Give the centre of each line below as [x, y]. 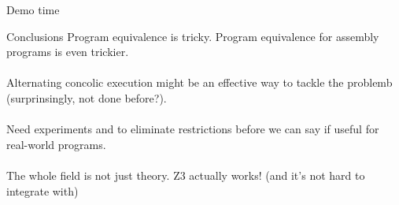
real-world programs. [56, 144]
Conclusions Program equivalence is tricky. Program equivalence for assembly [193, 36]
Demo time [33, 9]
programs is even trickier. [68, 52]
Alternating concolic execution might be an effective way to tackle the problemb [199, 82]
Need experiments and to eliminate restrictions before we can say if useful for [193, 129]
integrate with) [42, 190]
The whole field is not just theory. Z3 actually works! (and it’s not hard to [186, 175]
